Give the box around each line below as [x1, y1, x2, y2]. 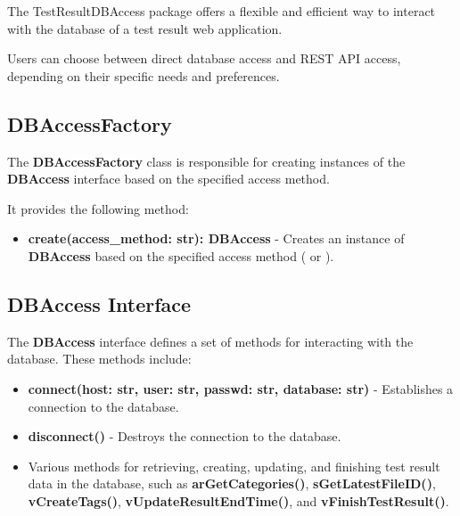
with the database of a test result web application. [7, 19, 283, 37]
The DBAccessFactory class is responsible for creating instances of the [7, 152, 406, 170]
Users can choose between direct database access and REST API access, [7, 49, 401, 68]
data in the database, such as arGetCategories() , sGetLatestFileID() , [28, 474, 436, 493]
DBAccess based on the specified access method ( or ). [28, 246, 334, 265]
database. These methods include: [7, 349, 192, 368]
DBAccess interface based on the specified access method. [7, 169, 330, 188]
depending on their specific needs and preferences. [7, 66, 280, 85]
